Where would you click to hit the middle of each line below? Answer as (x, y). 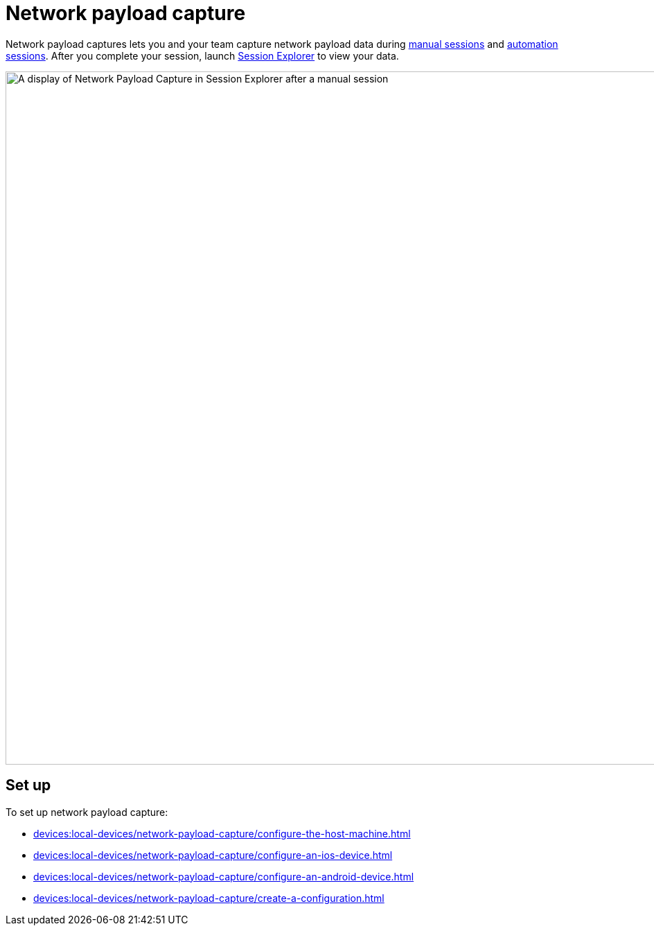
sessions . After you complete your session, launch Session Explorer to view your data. (202, 55)
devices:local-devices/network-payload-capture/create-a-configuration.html (209, 898)
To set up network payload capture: (87, 812)
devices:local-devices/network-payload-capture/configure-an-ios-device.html (213, 855)
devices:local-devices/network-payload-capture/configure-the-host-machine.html (222, 833)
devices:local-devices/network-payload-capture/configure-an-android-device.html (224, 876)
